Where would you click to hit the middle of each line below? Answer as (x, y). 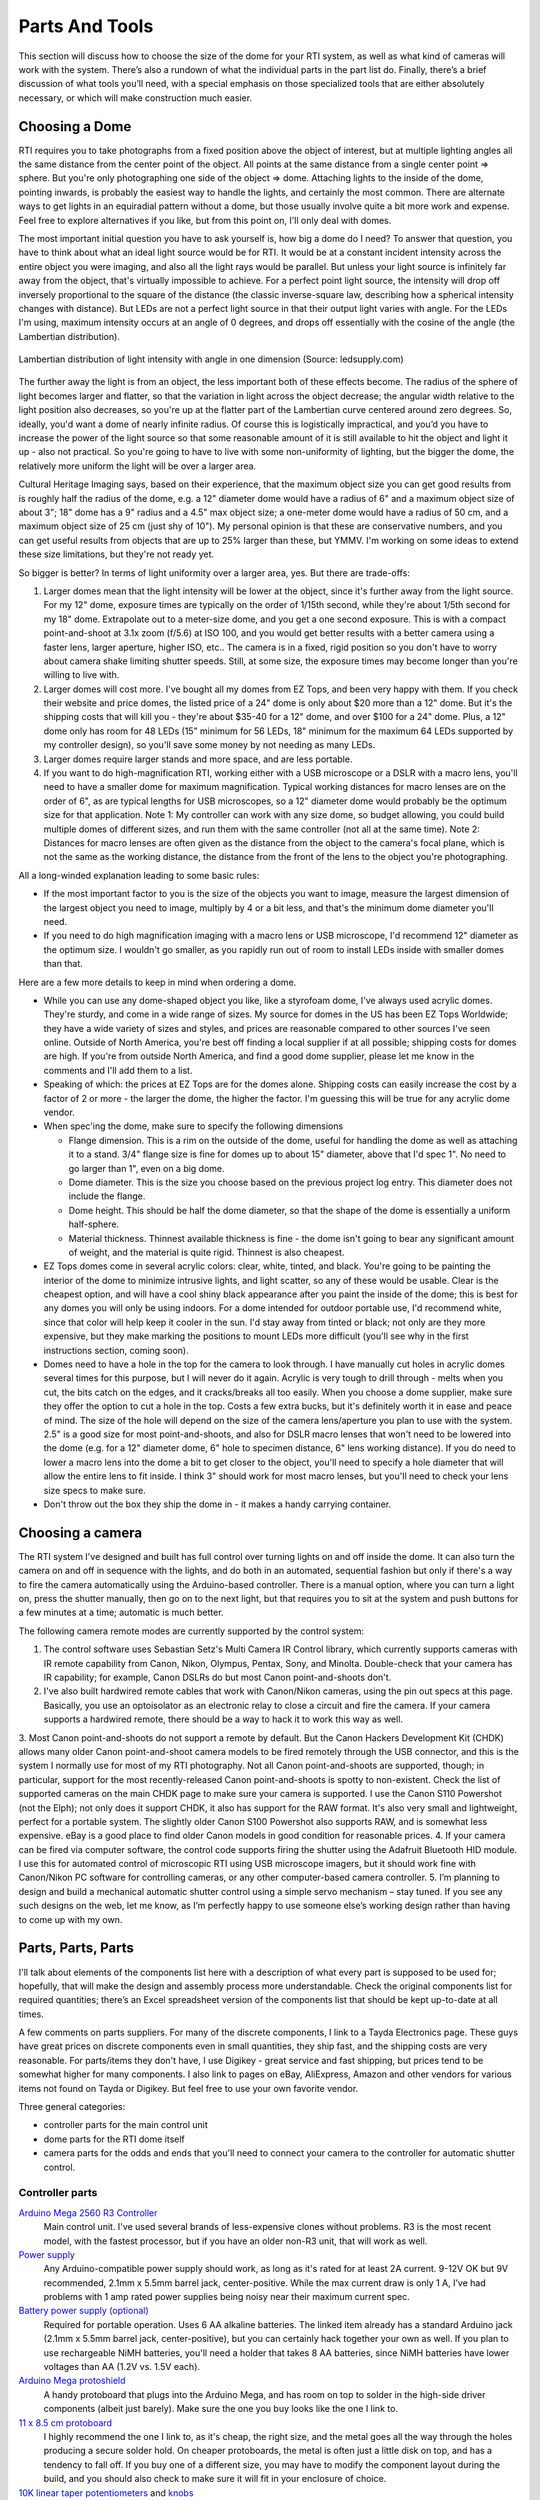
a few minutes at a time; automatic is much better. (121, 1612)
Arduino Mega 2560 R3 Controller (88, 2212)
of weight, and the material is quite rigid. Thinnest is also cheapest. (206, 1252)
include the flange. (107, 1196)
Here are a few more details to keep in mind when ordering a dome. (157, 982)
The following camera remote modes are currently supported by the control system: (191, 1631)
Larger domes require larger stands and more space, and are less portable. (198, 759)
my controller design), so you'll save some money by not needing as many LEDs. (209, 745)
